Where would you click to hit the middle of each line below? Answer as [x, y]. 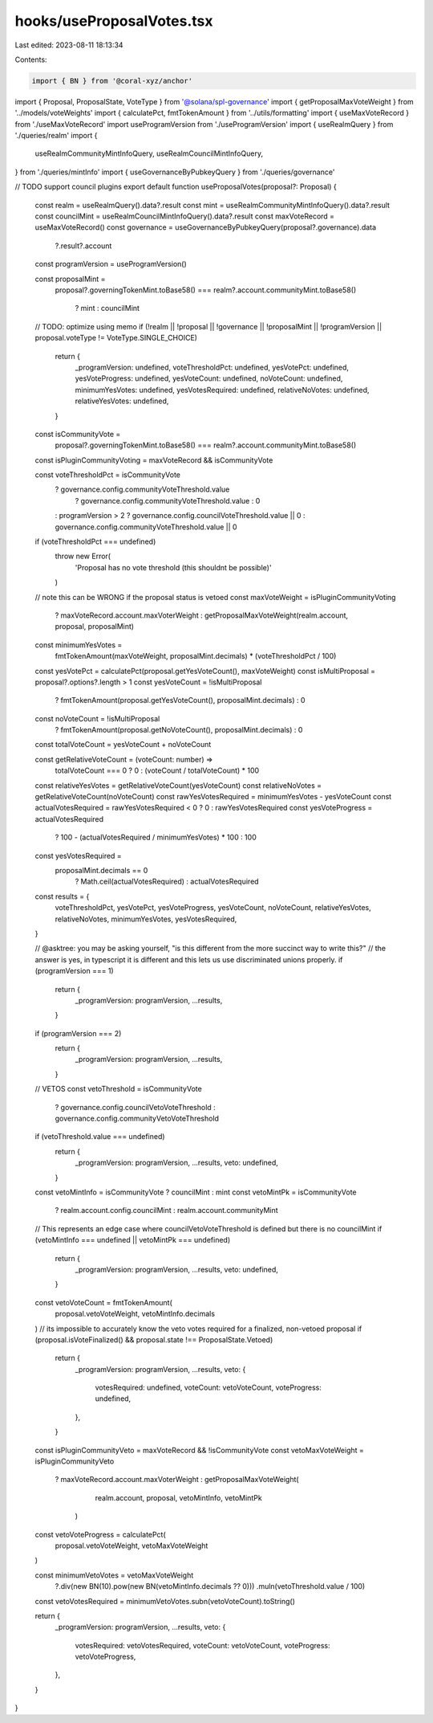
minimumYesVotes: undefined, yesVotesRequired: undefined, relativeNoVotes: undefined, [222, 390]
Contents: [31, 59]
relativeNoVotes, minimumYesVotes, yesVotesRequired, [146, 919]
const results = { [62, 896]
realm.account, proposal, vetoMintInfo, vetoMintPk [178, 1497]
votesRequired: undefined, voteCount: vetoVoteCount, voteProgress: [208, 1388]
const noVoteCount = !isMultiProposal [97, 718]
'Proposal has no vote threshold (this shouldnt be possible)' [173, 567]
